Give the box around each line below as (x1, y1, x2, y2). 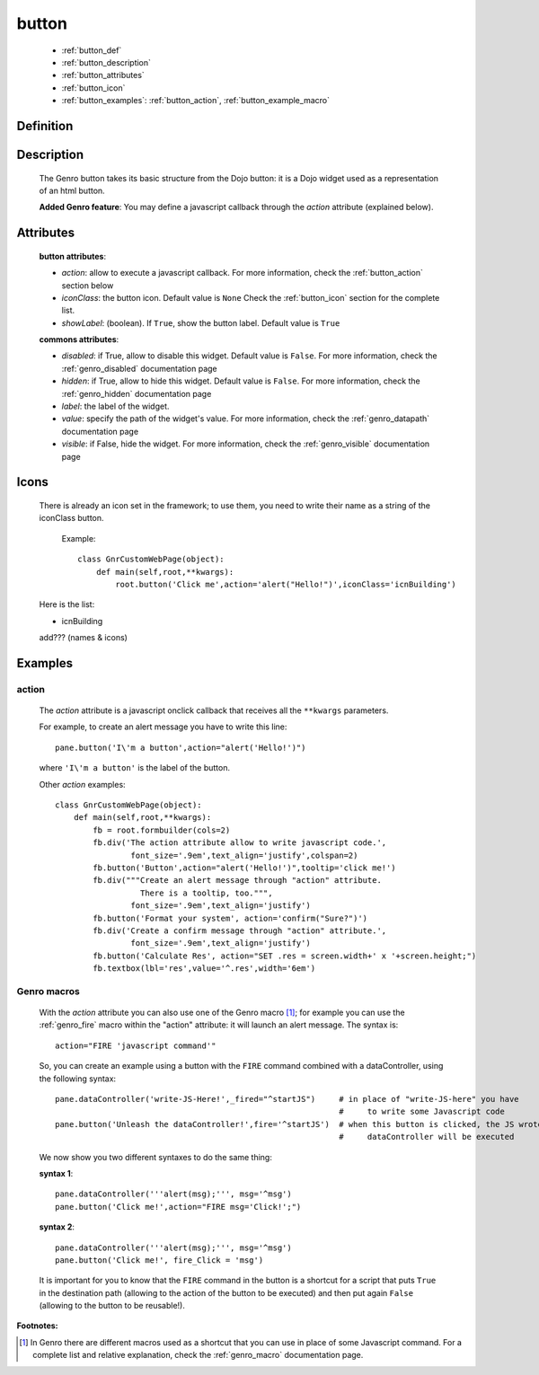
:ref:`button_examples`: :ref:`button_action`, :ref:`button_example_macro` (61, 95, 330, 106)
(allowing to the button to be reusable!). (39, 1300, 186, 1311)
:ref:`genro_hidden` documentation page (61, 388, 212, 399)
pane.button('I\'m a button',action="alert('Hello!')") (55, 742, 306, 753)
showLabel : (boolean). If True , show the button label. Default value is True (61, 317, 340, 328)
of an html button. (39, 185, 105, 196)
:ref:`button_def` (61, 45, 122, 56)
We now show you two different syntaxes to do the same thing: (39, 1151, 273, 1162)
